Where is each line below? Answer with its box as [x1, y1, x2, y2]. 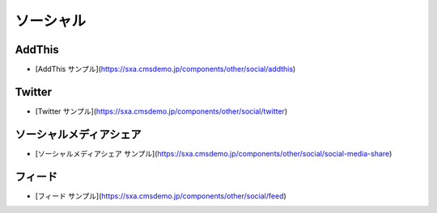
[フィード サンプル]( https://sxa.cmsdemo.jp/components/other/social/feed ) [35, 190, 286, 201]
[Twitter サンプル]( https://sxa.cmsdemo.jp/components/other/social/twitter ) [35, 106, 287, 116]
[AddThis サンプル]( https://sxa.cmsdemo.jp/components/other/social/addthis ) [35, 65, 296, 74]
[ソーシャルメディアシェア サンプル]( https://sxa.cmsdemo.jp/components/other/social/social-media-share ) [35, 148, 392, 158]
